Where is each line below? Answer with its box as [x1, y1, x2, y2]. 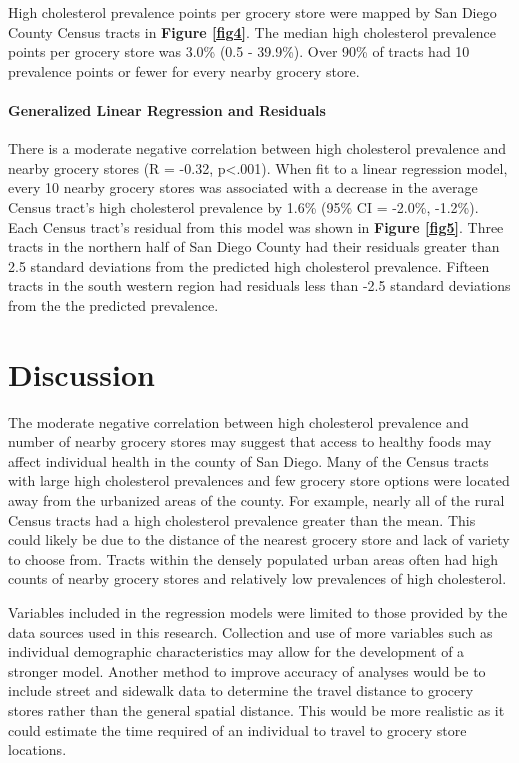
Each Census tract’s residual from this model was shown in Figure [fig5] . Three [8, 216, 504, 237]
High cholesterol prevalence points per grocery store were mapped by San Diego [8, 2, 497, 22]
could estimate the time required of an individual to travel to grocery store [8, 719, 467, 740]
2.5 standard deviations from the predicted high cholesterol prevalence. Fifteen [8, 255, 490, 276]
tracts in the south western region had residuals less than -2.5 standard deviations [8, 275, 511, 296]
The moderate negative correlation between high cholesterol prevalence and [8, 411, 469, 432]
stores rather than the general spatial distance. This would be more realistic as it [8, 699, 505, 720]
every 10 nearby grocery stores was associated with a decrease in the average [8, 177, 478, 198]
